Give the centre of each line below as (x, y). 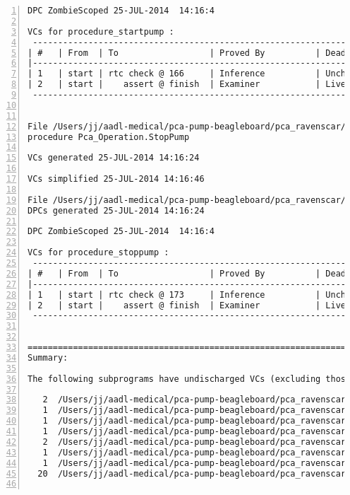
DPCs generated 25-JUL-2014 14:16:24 (116, 210)
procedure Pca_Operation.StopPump (109, 137)
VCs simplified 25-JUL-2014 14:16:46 (116, 179)
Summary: (48, 357)
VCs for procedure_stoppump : (98, 253)
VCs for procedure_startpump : (101, 31)
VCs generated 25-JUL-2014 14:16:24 (114, 158)
